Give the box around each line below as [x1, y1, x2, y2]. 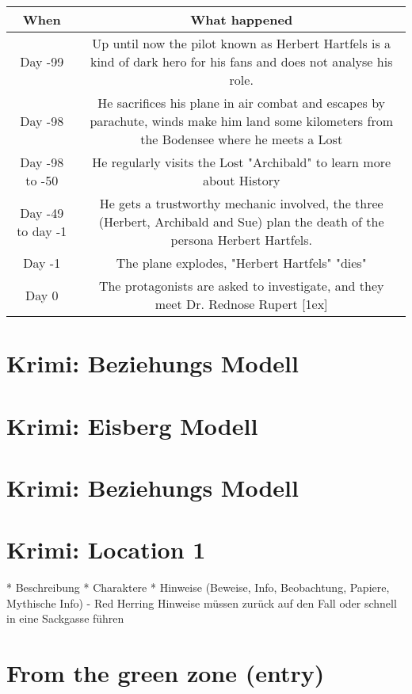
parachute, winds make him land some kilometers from [90, 112, 393, 130]
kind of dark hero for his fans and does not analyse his [90, 52, 393, 71]
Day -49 [20, 203, 64, 222]
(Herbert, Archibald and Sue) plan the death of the [98, 212, 384, 231]
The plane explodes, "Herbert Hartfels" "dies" [116, 254, 367, 272]
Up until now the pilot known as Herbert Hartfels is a [92, 34, 391, 52]
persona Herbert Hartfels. [170, 231, 312, 249]
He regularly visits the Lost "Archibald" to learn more [92, 153, 391, 171]
